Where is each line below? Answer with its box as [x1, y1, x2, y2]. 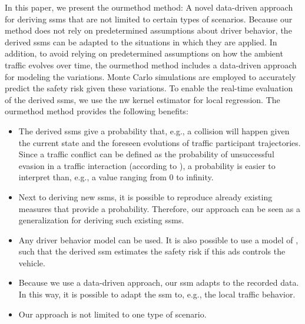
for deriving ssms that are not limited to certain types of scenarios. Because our [5, 12, 293, 25]
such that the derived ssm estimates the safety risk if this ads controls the [18, 245, 286, 257]
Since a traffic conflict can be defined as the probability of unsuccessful [18, 148, 274, 160]
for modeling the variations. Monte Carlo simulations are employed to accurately [5, 70, 296, 82]
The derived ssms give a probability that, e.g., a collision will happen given [18, 124, 290, 137]
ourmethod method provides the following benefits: [5, 105, 188, 117]
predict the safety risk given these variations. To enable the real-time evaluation [5, 82, 293, 94]
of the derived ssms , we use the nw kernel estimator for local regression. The [5, 93, 280, 105]
